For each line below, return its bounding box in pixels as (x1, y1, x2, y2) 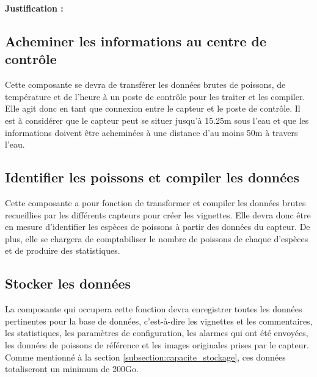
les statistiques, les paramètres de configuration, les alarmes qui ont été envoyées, (5, 326, 308, 339)
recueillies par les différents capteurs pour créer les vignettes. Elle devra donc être (5, 208, 311, 221)
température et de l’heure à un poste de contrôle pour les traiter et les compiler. (5, 90, 305, 102)
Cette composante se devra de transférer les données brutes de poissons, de (5, 78, 286, 91)
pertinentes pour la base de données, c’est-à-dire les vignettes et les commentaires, (5, 314, 313, 327)
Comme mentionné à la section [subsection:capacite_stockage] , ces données (5, 350, 286, 363)
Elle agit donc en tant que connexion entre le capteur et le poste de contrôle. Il (5, 102, 301, 115)
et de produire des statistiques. (5, 244, 120, 257)
